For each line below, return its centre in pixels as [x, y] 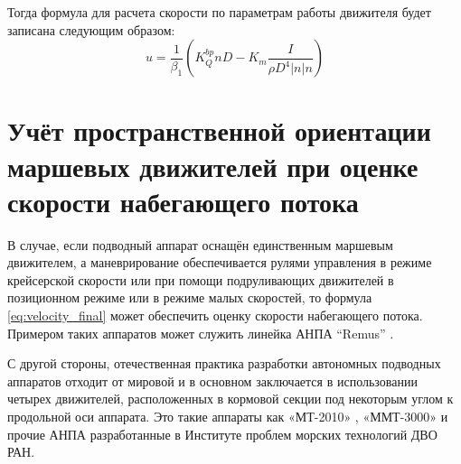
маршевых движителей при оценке [213, 166]
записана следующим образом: [91, 29]
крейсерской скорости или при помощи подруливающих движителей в [201, 279]
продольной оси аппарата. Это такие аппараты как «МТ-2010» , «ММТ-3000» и [228, 417]
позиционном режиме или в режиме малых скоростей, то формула [190, 297]
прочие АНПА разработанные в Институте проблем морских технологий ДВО [222, 434]
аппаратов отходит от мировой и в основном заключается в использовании [212, 380]
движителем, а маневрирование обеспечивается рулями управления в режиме [220, 262]
